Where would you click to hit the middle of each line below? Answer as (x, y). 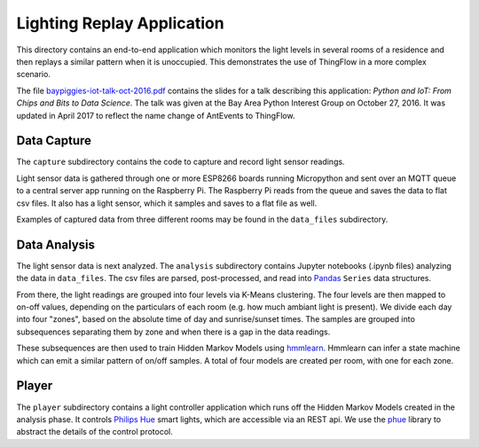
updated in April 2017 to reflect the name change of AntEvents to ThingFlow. (156, 115)
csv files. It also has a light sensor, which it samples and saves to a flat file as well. (167, 203)
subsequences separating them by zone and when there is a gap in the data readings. (173, 332)
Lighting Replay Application (121, 23)
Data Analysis (56, 244)
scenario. (33, 74)
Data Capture (54, 141)
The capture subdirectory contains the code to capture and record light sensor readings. (181, 162)
